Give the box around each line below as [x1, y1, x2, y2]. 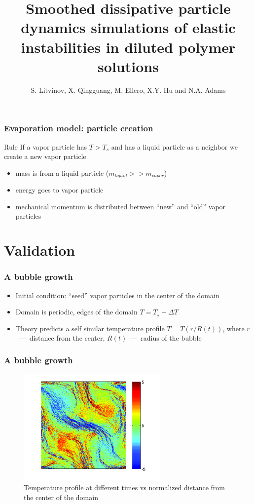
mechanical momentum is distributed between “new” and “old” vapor [15, 201, 226, 211]
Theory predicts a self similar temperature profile [15, 323, 165, 333]
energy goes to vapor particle [15, 185, 104, 195]
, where [222, 323, 245, 333]
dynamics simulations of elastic [21, 17, 236, 38]
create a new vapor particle [4, 151, 86, 161]
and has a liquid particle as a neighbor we [111, 141, 238, 152]
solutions [98, 56, 159, 76]
